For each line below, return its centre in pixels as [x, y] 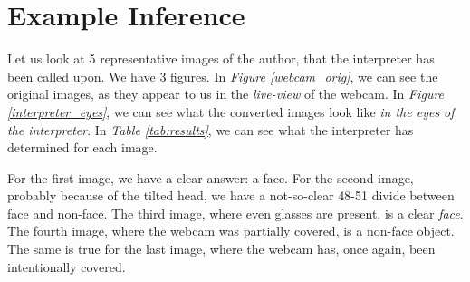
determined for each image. [82, 147]
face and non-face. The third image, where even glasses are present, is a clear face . [235, 213]
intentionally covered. [67, 266]
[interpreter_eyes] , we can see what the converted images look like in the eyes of [231, 111]
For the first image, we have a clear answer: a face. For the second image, [211, 177]
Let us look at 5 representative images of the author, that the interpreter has [221, 58]
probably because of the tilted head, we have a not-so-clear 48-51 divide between [231, 195]
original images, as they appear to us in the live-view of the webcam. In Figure [226, 94]
